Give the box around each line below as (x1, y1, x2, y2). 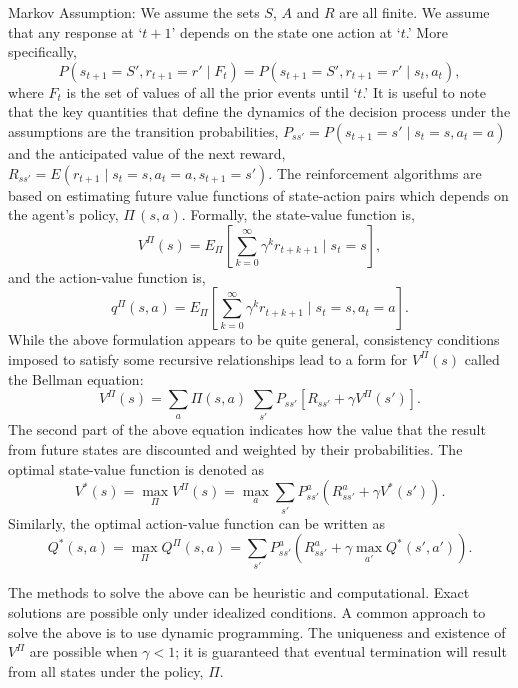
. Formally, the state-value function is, (181, 204, 415, 225)
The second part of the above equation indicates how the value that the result (8, 419, 486, 440)
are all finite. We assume (339, 2, 490, 22)
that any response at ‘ (8, 21, 143, 42)
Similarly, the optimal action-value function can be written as (8, 512, 386, 533)
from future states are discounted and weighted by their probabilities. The (8, 439, 463, 460)
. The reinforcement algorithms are (268, 162, 482, 183)
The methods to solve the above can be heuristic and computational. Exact (8, 582, 470, 603)
